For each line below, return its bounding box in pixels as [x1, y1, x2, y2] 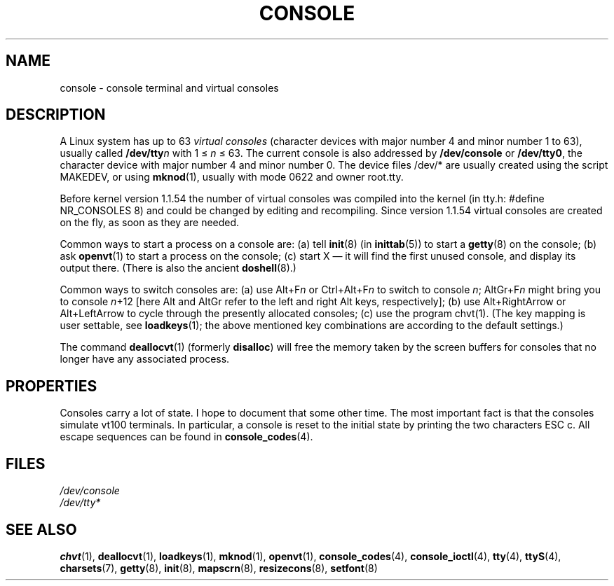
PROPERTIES [6, 377, 97, 395]
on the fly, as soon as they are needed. [60, 216, 240, 229]
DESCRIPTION [6, 106, 106, 124]
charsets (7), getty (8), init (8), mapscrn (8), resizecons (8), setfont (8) [60, 561, 378, 574]
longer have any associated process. [60, 353, 230, 365]
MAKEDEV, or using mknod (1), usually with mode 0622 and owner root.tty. [60, 171, 404, 183]
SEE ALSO [6, 520, 77, 538]
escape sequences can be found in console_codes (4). [60, 431, 313, 443]
